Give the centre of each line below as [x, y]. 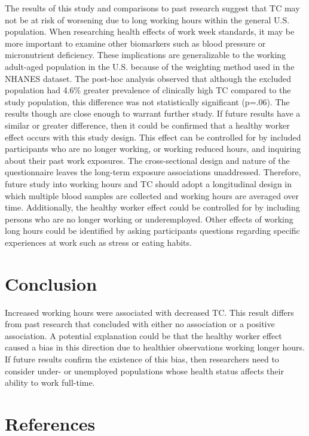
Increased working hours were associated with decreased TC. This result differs [149, 312]
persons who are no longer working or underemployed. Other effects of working [149, 219]
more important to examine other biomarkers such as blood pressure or [135, 43]
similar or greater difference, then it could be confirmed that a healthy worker [147, 125]
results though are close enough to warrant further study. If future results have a [153, 113]
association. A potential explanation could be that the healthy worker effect [143, 335]
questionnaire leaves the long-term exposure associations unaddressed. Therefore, [153, 172]
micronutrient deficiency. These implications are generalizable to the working [146, 55]
